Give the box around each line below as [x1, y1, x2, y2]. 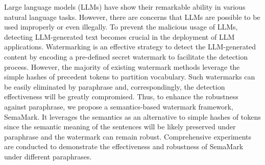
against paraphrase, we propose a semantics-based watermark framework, [4, 101, 233, 112]
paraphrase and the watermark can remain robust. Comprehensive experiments [4, 131, 252, 142]
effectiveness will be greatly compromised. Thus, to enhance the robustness [4, 91, 238, 102]
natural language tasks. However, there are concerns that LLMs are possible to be [4, 11, 260, 22]
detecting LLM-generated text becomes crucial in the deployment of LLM [4, 31, 235, 42]
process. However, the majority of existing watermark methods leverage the [4, 61, 240, 72]
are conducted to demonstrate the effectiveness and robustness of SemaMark [4, 141, 244, 152]
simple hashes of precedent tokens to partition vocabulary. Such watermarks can [4, 71, 255, 82]
